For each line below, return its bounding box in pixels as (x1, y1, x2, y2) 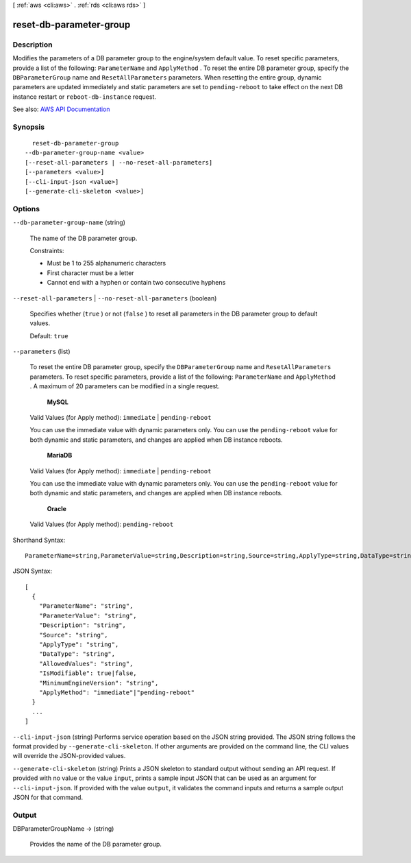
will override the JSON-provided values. (12, 752, 126, 760)
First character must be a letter (47, 268, 134, 277)
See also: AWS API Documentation (12, 105, 110, 113)
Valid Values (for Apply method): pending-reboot (29, 520, 174, 528)
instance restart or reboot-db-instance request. (12, 93, 157, 101)
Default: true (29, 331, 68, 340)
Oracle (47, 504, 66, 512)
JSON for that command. (12, 793, 84, 801)
